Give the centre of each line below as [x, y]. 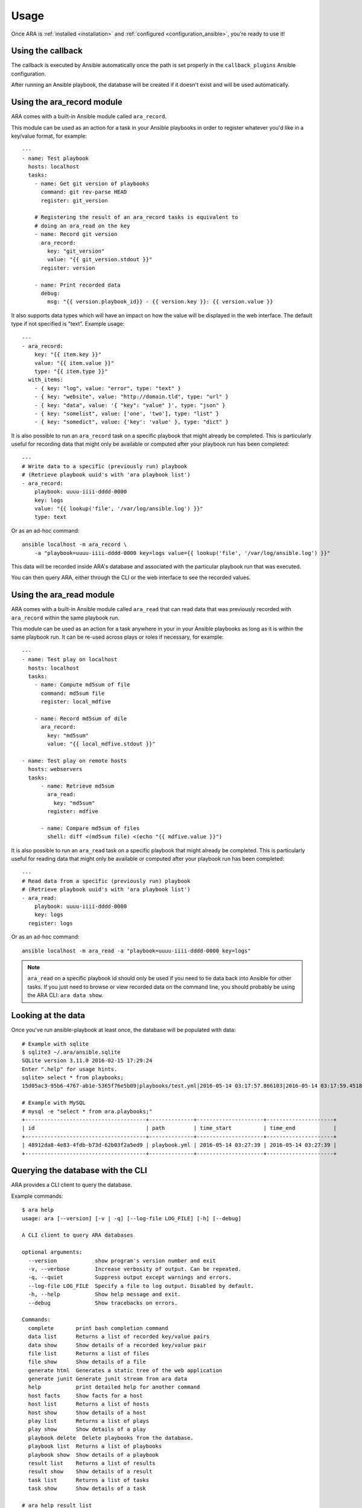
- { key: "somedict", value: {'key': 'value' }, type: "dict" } [131, 422]
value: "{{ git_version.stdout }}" [100, 260]
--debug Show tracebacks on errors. [103, 1303]
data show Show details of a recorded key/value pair [117, 1345]
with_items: [46, 380]
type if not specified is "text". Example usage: [68, 324]
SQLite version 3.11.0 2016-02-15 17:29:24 [87, 1061]
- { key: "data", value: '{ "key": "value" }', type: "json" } [130, 405]
